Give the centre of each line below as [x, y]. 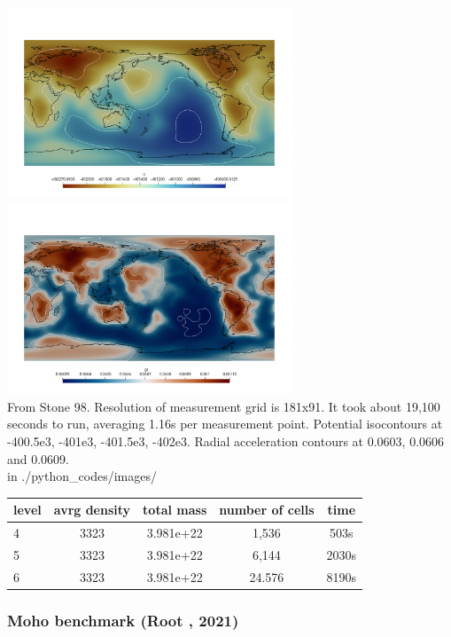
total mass [175, 510]
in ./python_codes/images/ [82, 476]
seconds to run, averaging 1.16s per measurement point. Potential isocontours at [225, 424]
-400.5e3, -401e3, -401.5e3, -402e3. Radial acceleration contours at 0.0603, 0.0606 [226, 441]
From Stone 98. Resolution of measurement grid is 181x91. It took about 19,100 [224, 406]
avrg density [92, 510]
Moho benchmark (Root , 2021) [123, 620]
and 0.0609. [39, 458]
